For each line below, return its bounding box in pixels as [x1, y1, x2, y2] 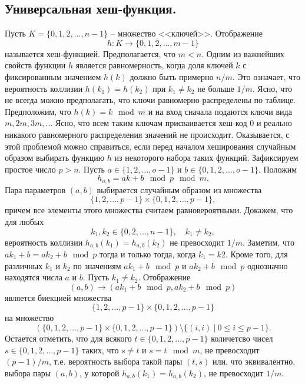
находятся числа [5, 271, 62, 283]
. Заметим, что [243, 236, 294, 248]
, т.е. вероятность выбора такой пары [48, 355, 183, 368]
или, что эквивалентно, [213, 355, 296, 368]
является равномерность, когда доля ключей [75, 59, 233, 71]
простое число [5, 163, 56, 175]
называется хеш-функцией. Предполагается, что [5, 47, 176, 59]
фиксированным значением [5, 70, 101, 82]
